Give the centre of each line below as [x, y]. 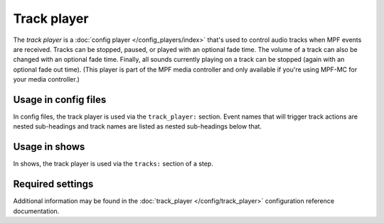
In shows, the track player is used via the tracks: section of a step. [113, 164]
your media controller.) [46, 80]
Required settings [53, 184]
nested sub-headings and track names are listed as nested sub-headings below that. [138, 126]
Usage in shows [49, 147]
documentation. [36, 211]
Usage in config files [60, 99]
